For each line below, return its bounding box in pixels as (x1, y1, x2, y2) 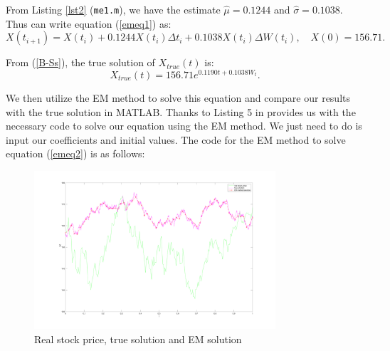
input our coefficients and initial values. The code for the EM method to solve (6, 132, 346, 147)
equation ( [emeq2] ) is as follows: (6, 146, 145, 161)
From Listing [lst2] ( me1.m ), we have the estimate (6, 2, 221, 16)
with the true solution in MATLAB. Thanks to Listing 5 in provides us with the (6, 104, 356, 119)
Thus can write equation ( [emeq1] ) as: (6, 16, 172, 31)
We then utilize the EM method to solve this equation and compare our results (6, 90, 351, 105)
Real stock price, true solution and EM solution (34, 332, 242, 347)
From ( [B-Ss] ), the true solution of (6, 55, 155, 70)
